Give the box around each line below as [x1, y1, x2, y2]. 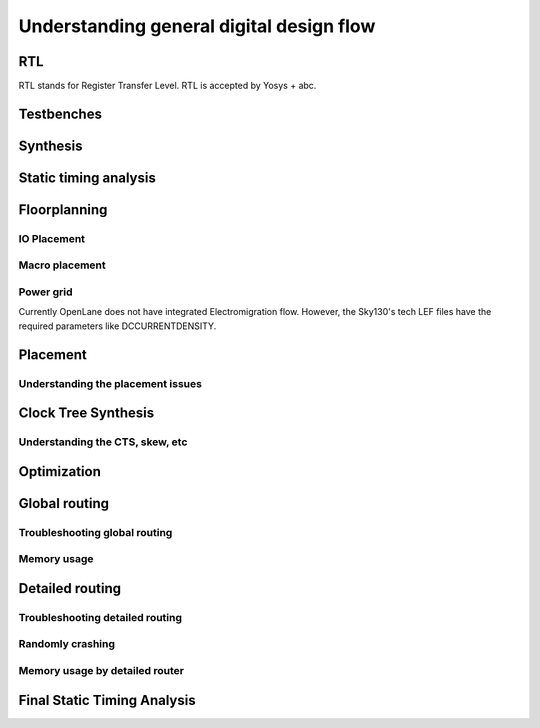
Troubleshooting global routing [18, 525, 173, 539]
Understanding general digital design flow [18, 15, 376, 37]
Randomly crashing [18, 637, 115, 651]
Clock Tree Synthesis [18, 405, 155, 422]
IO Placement [18, 231, 85, 245]
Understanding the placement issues [18, 376, 202, 390]
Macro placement [18, 258, 106, 272]
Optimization [18, 463, 102, 480]
